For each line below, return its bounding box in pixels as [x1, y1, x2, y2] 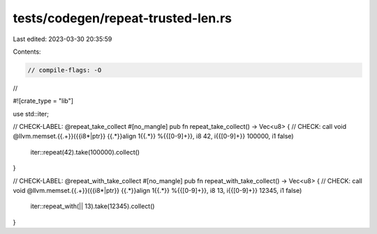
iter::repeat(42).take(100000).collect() [30, 148, 140, 156]
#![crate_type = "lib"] [13, 97, 73, 105]
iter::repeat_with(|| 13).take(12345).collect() [30, 202, 155, 210]
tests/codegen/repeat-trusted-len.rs [13, 10, 232, 26]
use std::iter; [13, 109, 49, 118]
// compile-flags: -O [27, 66, 102, 74]
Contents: [13, 47, 41, 56]
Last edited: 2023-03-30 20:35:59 [13, 35, 112, 43]
